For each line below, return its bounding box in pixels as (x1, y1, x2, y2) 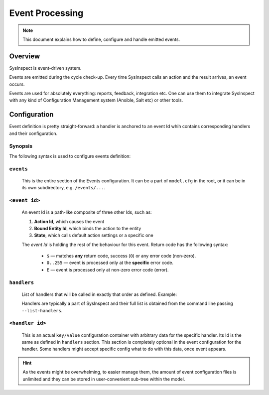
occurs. (9, 81, 25, 87)
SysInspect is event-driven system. (9, 65, 82, 71)
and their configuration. (9, 130, 58, 136)
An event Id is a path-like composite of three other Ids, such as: (21, 209, 152, 215)
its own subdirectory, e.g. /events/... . (21, 185, 106, 191)
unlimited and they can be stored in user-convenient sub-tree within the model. (22, 376, 185, 382)
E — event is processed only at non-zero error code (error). (46, 266, 169, 272)
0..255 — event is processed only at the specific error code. (46, 260, 174, 266)
